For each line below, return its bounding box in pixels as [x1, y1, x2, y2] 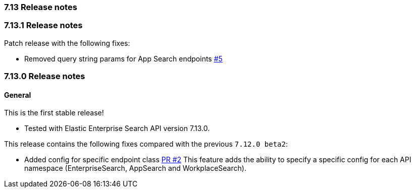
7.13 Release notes [4, 2, 77, 12]
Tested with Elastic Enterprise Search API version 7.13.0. [24, 124, 210, 133]
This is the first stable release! [4, 108, 104, 117]
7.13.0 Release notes [4, 71, 85, 82]
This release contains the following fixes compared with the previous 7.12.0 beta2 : [4, 140, 288, 149]
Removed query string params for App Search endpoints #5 [24, 54, 223, 63]
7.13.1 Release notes [4, 20, 83, 31]
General [4, 90, 31, 99]
